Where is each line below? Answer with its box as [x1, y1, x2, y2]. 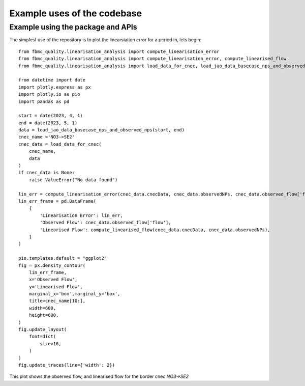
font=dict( [28, 334, 56, 340]
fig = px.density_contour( [18, 262, 86, 268]
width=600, [28, 305, 56, 311]
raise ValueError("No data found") [28, 177, 118, 183]
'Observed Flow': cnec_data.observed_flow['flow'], [40, 219, 171, 226]
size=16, [40, 341, 62, 346]
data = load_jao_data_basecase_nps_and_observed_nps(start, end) [18, 127, 185, 133]
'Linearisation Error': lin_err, [40, 212, 123, 218]
